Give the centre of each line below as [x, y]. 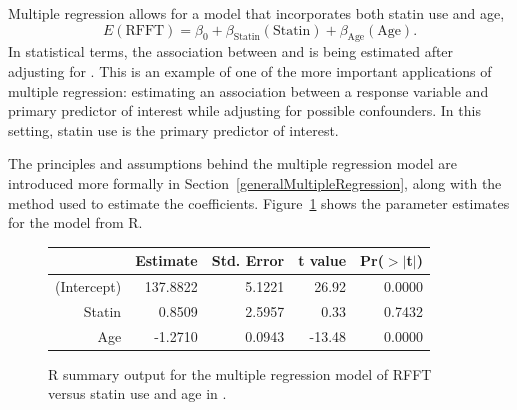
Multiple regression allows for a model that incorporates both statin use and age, [256, 13]
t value [322, 260]
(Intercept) [88, 286]
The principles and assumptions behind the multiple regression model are [233, 163]
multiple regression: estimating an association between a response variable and [248, 90]
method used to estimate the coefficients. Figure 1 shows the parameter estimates [259, 202]
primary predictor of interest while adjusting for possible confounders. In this [244, 110]
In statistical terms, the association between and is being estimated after [231, 51]
